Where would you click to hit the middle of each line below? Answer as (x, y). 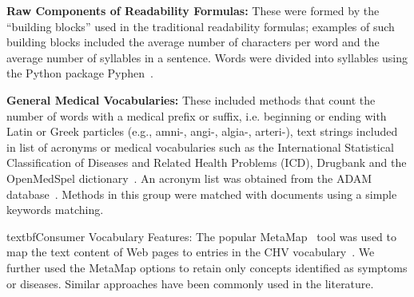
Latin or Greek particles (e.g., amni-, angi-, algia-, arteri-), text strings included (202, 131)
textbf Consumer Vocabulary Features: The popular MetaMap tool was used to (201, 236)
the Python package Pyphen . (80, 73)
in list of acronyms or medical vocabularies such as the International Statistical (200, 147)
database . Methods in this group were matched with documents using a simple (202, 194)
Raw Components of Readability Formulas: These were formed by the (193, 10)
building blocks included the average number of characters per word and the (193, 42)
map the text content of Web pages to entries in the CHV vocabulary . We (191, 252)
